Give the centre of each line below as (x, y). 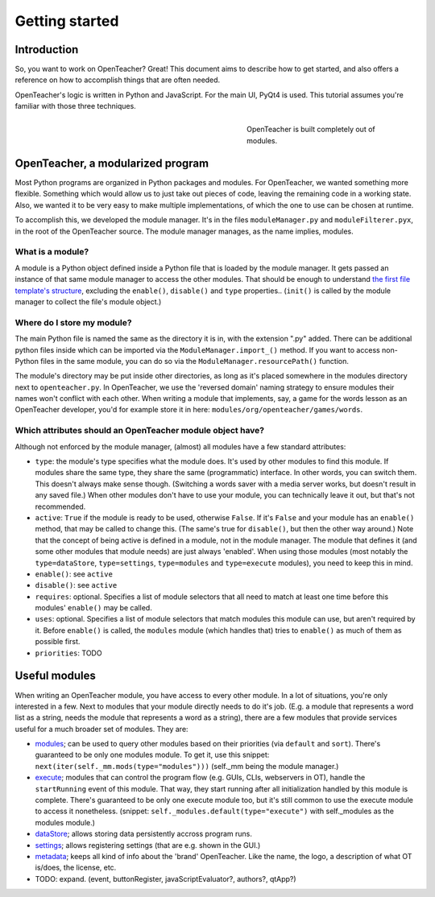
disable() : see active (76, 585)
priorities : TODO (68, 653)
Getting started (67, 21)
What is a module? (52, 252)
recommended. (60, 506)
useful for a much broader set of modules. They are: (101, 729)
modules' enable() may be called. (93, 608)
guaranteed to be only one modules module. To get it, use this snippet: (152, 755)
